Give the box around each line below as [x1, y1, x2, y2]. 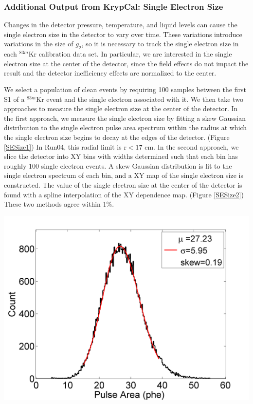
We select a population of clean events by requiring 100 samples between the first [4, 84, 246, 94]
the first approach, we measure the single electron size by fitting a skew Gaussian [4, 113, 246, 123]
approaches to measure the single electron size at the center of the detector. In [4, 103, 238, 114]
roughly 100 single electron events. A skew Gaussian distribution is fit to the [4, 160, 232, 171]
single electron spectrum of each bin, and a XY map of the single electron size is [4, 170, 243, 180]
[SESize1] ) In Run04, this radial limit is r [4, 141, 126, 152]
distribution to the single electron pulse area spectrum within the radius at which [4, 122, 247, 133]
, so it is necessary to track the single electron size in [81, 38, 239, 49]
